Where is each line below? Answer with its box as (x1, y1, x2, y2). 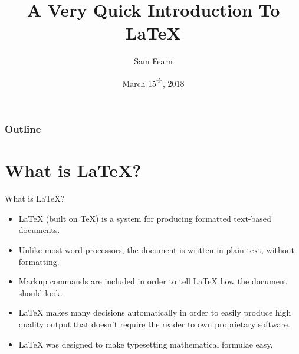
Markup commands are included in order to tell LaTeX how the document (18, 275, 287, 287)
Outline (5, 122, 41, 136)
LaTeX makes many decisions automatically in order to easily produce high (18, 306, 291, 319)
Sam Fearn (134, 55, 173, 67)
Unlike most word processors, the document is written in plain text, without (18, 243, 295, 255)
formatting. (18, 255, 60, 267)
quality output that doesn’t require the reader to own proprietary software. (18, 317, 290, 330)
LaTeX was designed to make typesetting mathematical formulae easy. (18, 337, 273, 350)
